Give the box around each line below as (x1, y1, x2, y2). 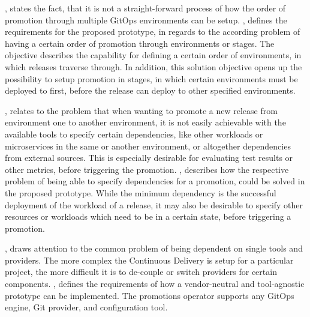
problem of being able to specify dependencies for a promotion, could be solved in (5, 175, 305, 187)
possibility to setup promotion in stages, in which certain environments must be (5, 72, 298, 85)
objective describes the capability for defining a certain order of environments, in (5, 49, 302, 61)
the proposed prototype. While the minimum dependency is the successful (5, 186, 276, 199)
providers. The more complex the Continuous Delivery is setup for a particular (5, 253, 294, 266)
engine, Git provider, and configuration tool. (5, 301, 168, 313)
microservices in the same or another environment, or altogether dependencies (5, 139, 291, 152)
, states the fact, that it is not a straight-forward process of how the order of (5, 2, 286, 14)
